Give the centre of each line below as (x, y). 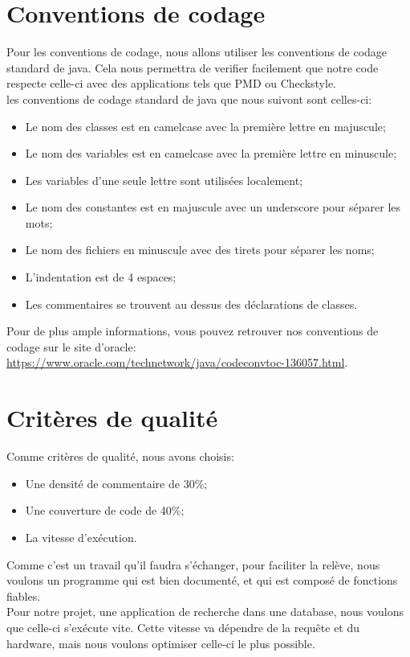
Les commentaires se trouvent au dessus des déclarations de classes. (191, 304)
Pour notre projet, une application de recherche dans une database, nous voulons (205, 612)
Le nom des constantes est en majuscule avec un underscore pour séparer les (213, 207)
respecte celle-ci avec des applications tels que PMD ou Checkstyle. (172, 83)
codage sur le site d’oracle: (71, 346)
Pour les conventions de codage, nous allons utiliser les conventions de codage (197, 52)
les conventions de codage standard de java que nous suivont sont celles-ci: (189, 99)
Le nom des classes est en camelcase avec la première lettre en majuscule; (205, 126)
